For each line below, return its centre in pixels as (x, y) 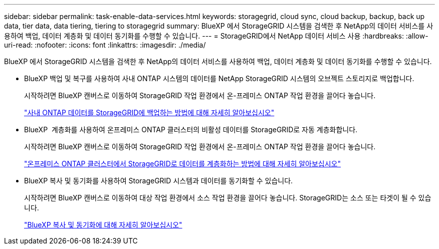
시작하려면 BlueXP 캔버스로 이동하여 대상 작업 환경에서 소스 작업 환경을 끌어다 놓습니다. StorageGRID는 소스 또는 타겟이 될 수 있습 (228, 198)
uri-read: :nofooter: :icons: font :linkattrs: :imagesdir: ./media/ (105, 45)
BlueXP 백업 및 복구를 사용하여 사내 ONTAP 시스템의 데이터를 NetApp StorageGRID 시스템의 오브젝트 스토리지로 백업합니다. (219, 78)
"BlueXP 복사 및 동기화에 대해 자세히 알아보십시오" (103, 225)
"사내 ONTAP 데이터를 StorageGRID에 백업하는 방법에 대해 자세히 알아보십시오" (149, 112)
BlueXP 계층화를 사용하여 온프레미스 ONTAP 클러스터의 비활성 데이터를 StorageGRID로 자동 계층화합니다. (191, 130)
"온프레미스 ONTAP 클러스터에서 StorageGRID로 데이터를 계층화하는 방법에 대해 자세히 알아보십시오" (182, 164)
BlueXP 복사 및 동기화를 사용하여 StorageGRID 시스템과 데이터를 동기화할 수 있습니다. (159, 181)
